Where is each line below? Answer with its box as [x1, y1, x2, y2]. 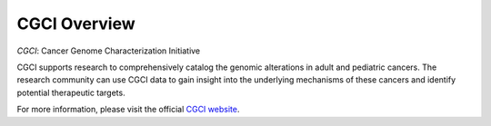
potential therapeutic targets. [16, 87, 126, 98]
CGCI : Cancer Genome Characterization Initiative [16, 45, 201, 56]
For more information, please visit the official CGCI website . [16, 104, 240, 115]
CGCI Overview [16, 14, 135, 34]
